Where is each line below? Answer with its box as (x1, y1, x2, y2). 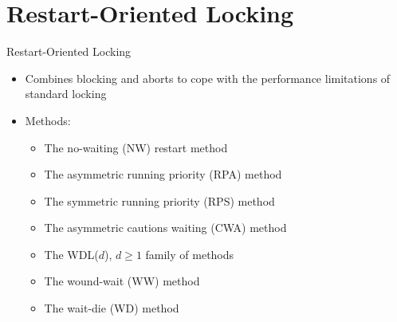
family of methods (145, 245, 234, 262)
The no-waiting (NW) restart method (44, 139, 228, 155)
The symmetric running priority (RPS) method (44, 192, 275, 209)
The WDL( (44, 245, 99, 262)
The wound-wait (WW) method (44, 273, 200, 289)
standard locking (25, 85, 107, 102)
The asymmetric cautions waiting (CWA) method (44, 219, 287, 236)
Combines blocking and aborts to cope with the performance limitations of (25, 69, 391, 86)
